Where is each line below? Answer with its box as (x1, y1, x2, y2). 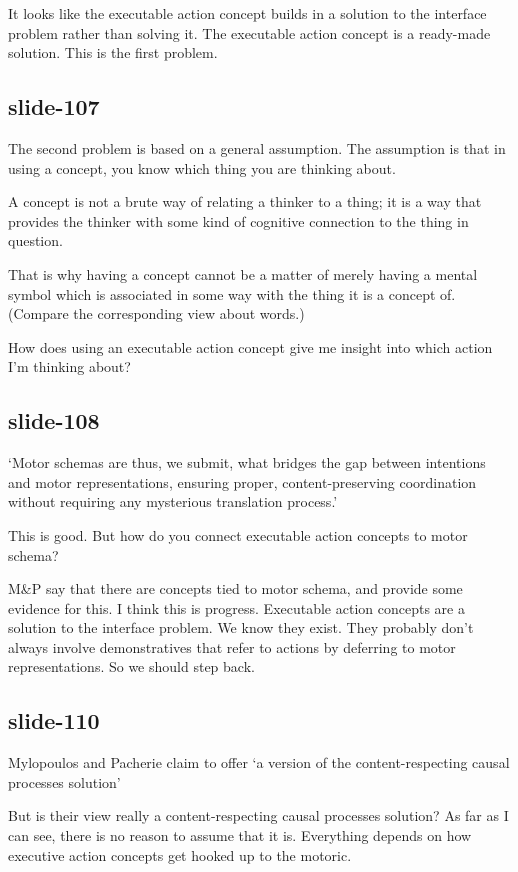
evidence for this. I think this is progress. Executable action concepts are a (8, 597, 465, 618)
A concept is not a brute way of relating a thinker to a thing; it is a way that (8, 191, 482, 212)
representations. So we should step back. (8, 656, 255, 677)
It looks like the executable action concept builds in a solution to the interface (8, 3, 487, 23)
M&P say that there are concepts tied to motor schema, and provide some (8, 578, 463, 599)
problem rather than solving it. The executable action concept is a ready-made (8, 22, 491, 43)
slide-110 (8, 705, 100, 736)
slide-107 (8, 91, 100, 122)
